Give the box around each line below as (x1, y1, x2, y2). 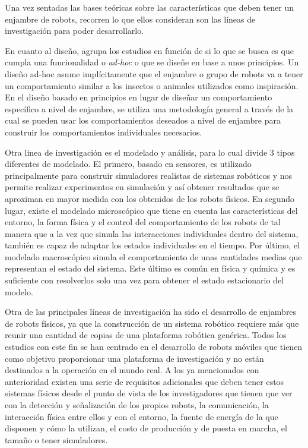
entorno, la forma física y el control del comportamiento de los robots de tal (5, 216, 281, 228)
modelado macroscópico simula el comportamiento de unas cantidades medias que (5, 250, 302, 263)
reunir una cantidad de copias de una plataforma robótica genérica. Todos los (5, 329, 287, 341)
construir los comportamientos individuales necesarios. (5, 125, 202, 138)
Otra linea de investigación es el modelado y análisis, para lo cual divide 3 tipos (5, 146, 295, 158)
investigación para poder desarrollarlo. (5, 24, 144, 37)
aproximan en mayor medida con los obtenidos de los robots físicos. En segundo (5, 192, 295, 204)
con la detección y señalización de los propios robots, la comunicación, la (5, 399, 269, 411)
